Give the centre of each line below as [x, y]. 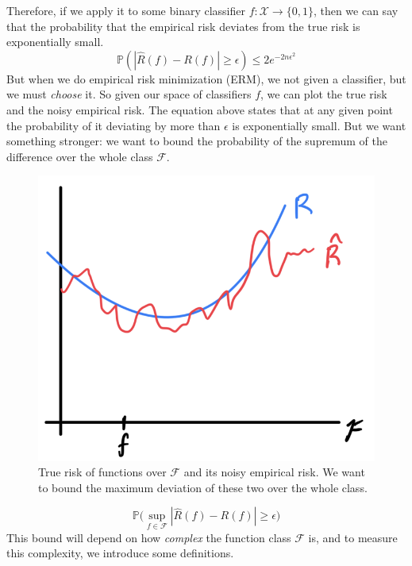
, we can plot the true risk [324, 94]
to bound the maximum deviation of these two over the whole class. [203, 487]
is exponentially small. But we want [319, 125]
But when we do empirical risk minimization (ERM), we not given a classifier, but [206, 78]
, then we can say [356, 10]
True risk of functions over [102, 472]
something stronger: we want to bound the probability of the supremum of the [197, 141]
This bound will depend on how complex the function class [149, 537]
